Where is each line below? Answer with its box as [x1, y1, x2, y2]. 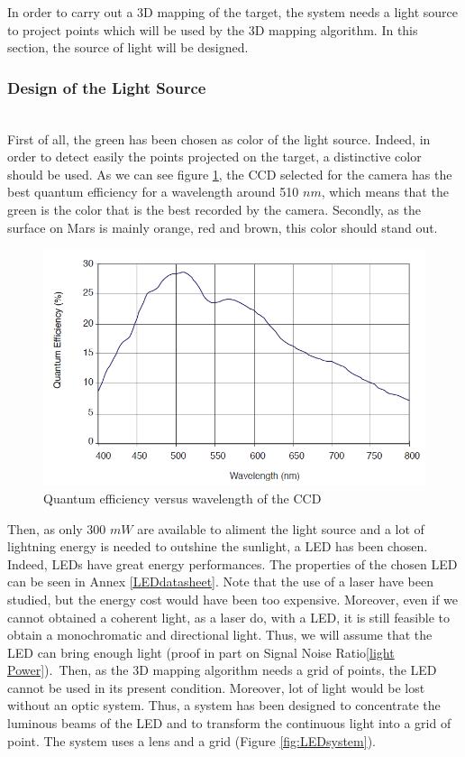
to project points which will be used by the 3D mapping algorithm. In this [7, 20, 418, 39]
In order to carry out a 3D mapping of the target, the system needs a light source [7, 3, 459, 21]
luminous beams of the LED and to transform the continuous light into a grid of [7, 714, 451, 733]
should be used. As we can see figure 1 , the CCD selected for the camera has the [7, 164, 452, 183]
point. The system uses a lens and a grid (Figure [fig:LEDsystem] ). [7, 731, 376, 750]
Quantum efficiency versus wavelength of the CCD [43, 488, 322, 507]
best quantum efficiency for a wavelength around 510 [7, 182, 299, 201]
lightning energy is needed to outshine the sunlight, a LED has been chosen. [7, 537, 428, 556]
